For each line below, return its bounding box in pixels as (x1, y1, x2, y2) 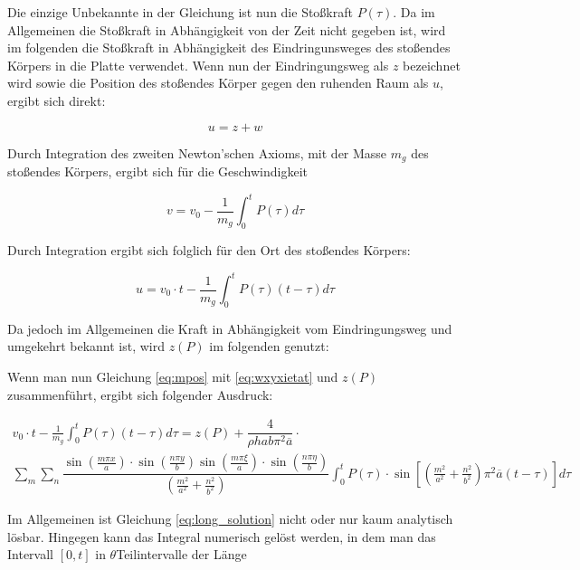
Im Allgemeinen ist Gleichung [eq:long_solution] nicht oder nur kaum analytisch (7, 509, 453, 528)
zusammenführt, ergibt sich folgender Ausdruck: (7, 385, 273, 404)
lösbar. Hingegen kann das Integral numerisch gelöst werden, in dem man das (7, 527, 436, 546)
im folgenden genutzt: (209, 337, 329, 356)
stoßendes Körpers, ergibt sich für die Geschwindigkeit (7, 162, 308, 181)
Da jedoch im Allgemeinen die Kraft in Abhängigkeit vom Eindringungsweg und (7, 318, 452, 337)
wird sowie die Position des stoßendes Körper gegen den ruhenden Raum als (7, 73, 429, 92)
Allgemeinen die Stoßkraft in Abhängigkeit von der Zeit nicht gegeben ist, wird (7, 20, 446, 39)
